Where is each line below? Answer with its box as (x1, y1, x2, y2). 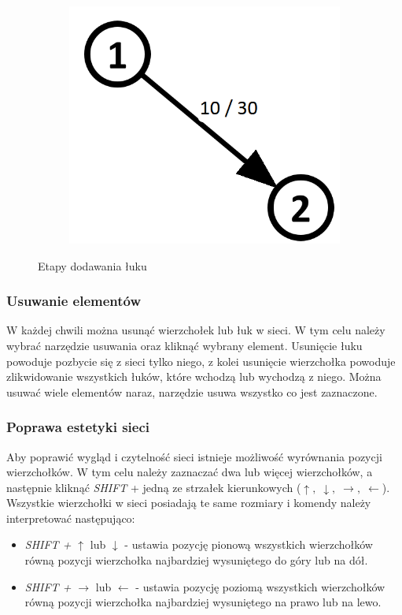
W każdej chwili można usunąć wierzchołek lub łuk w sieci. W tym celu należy (6, 322, 385, 338)
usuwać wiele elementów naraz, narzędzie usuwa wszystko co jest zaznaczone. (6, 383, 378, 400)
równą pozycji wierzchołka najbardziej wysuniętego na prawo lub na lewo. (24, 594, 382, 610)
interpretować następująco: (6, 509, 135, 526)
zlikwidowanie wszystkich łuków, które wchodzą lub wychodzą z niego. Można (6, 368, 382, 385)
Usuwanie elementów (6, 291, 142, 311)
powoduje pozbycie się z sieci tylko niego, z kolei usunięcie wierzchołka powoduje (6, 352, 396, 369)
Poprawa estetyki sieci (6, 417, 150, 437)
